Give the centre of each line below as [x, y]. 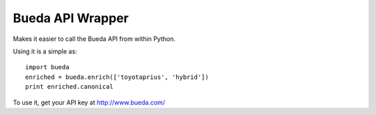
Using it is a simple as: [45, 51]
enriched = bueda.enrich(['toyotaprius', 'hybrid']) [117, 77]
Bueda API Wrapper [71, 18]
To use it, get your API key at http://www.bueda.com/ [89, 102]
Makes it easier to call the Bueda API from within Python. [94, 39]
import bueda [47, 67]
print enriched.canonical [70, 87]
